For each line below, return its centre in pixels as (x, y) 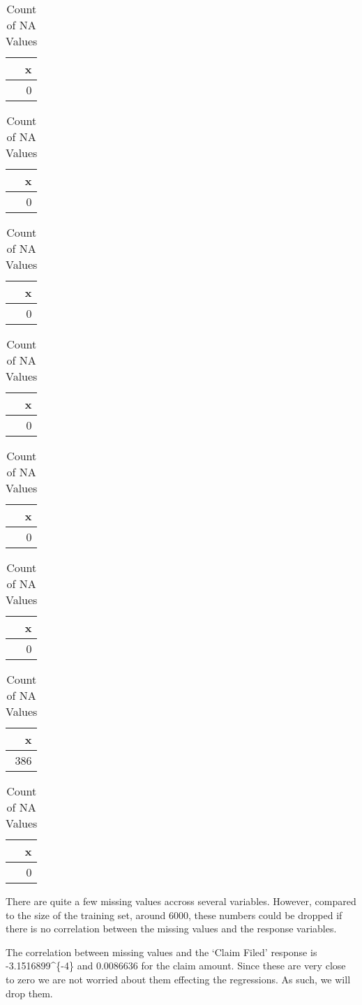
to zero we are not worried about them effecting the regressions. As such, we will (178, 979)
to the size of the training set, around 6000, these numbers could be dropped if (174, 915)
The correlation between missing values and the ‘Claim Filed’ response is (161, 952)
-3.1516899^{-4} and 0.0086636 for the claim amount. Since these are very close (176, 966)
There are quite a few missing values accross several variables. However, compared (181, 901)
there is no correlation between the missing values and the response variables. (171, 929)
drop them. (29, 993)
